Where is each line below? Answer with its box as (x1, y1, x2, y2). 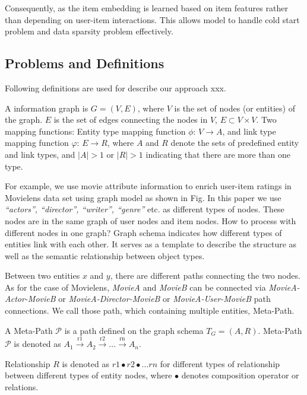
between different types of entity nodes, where (5, 369, 172, 381)
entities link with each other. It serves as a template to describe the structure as (5, 238, 297, 250)
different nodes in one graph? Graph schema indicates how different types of (5, 226, 282, 238)
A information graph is (5, 101, 88, 114)
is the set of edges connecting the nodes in (53, 113, 208, 126)
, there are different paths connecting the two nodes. (110, 269, 300, 282)
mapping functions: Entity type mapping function (5, 125, 186, 137)
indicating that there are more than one (145, 148, 291, 160)
